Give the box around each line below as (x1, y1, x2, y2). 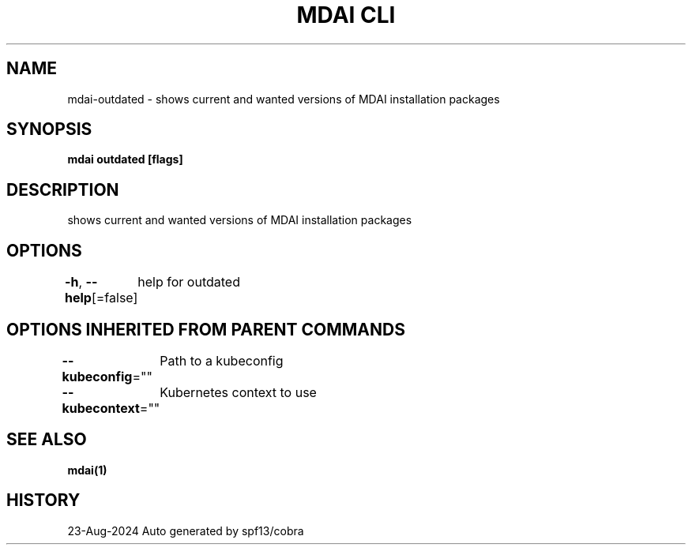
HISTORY (6, 490, 81, 511)
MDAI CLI (296, 2, 396, 28)
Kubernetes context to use (160, 384, 317, 400)
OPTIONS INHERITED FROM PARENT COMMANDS (6, 319, 405, 339)
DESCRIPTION (6, 179, 119, 200)
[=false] (91, 290, 138, 306)
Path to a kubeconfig (160, 352, 284, 369)
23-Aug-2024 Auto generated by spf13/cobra (67, 523, 304, 538)
